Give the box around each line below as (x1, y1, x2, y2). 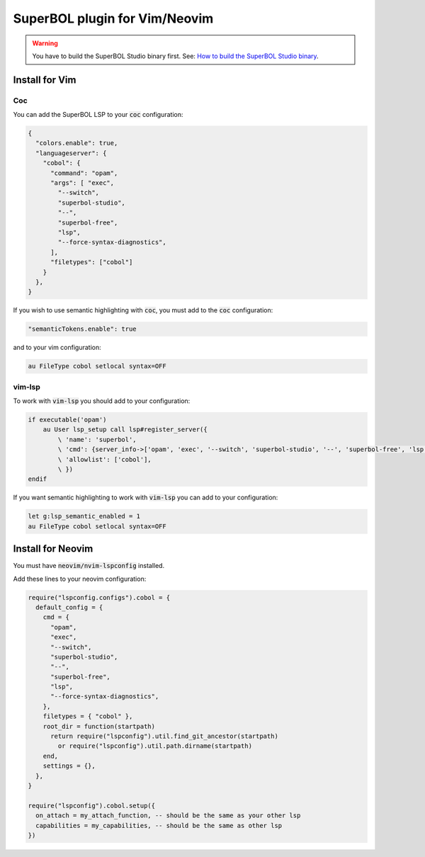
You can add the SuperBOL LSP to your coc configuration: (13, 110, 183, 119)
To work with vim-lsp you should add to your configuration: (13, 397, 191, 405)
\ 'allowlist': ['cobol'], (57, 455, 152, 463)
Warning (32, 39, 58, 47)
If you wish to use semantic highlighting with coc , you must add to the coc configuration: (13, 306, 273, 314)
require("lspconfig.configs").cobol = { (28, 594, 170, 601)
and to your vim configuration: (13, 344, 102, 352)
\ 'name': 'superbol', (57, 436, 137, 443)
